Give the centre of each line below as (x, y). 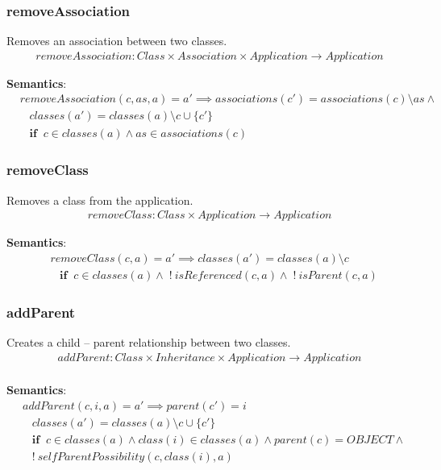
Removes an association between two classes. (117, 41)
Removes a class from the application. (100, 200)
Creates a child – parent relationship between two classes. (149, 342)
